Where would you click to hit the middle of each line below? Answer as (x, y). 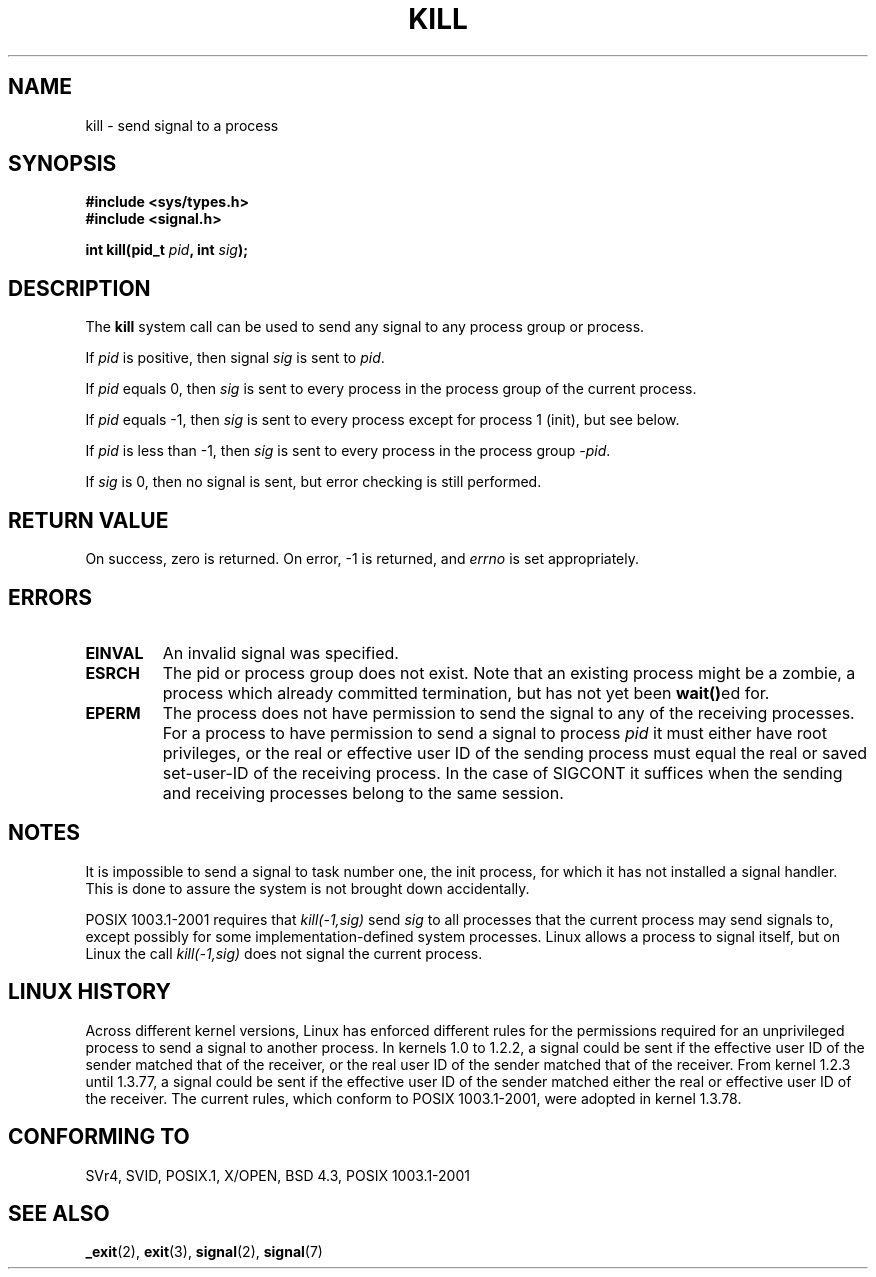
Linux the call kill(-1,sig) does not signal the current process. (284, 953)
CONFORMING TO (99, 1137)
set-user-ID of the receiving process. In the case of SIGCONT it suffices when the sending (502, 772)
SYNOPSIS (62, 164)
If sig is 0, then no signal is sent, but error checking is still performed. (313, 482)
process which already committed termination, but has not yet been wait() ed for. (466, 692)
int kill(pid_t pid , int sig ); (166, 250)
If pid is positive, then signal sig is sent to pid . (235, 358)
